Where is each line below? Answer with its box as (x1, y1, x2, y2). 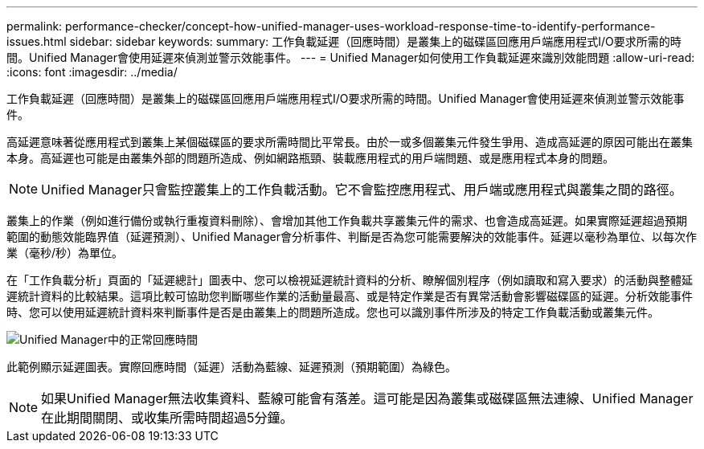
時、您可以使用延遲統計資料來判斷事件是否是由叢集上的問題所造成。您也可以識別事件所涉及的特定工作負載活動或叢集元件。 (6, 305, 659, 319)
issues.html (6, 35, 67, 48)
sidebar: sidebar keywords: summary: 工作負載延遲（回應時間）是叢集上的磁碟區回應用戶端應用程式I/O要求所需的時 (69, 35, 681, 48)
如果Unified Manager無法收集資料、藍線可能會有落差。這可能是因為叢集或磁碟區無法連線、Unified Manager (41, 390, 694, 406)
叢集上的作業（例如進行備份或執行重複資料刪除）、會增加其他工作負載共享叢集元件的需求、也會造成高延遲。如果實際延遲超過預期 (6, 214, 687, 227)
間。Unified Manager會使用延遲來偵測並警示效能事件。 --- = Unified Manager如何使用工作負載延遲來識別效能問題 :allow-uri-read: (6, 51, 695, 64)
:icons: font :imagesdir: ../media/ (6, 65, 178, 79)
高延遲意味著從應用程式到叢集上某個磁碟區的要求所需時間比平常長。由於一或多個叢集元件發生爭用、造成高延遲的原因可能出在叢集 (6, 135, 693, 149)
